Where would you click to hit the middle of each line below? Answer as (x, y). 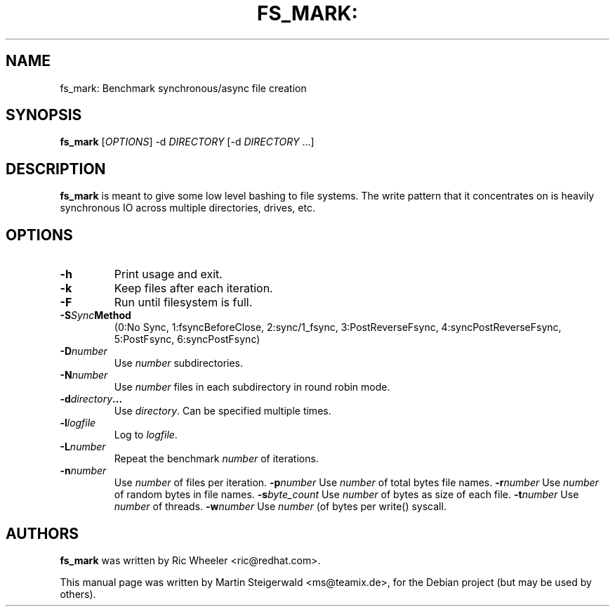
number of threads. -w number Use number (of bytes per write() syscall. (280, 507)
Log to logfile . (146, 435)
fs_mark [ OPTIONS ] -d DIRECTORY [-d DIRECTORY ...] (187, 142)
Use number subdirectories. (179, 363)
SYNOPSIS (44, 115)
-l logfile (78, 423)
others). (78, 594)
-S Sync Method (95, 315)
